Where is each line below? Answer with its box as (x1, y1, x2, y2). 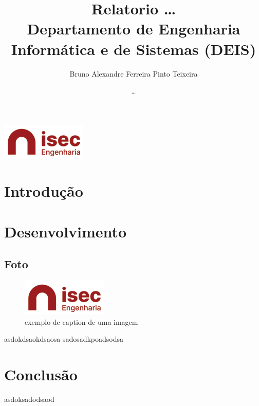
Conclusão (4, 364, 78, 385)
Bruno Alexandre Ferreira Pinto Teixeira (69, 68, 198, 79)
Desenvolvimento (4, 220, 127, 242)
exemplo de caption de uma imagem (25, 316, 138, 327)
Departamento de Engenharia (27, 18, 240, 39)
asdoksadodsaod (4, 394, 54, 404)
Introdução (4, 180, 83, 201)
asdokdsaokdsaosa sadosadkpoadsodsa (4, 334, 124, 344)
